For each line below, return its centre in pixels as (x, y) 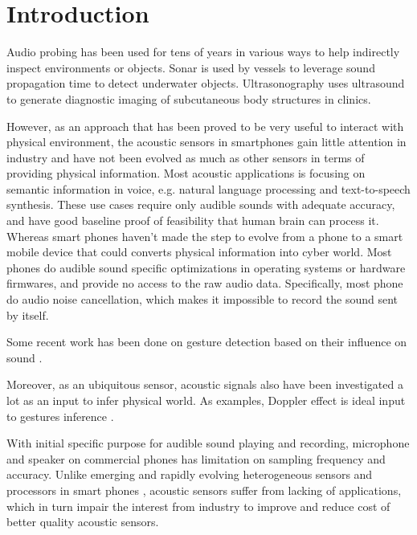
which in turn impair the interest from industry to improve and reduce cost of (198, 506)
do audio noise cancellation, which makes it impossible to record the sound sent (202, 299)
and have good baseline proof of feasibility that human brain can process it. (193, 221)
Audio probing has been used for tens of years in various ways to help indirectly (203, 52)
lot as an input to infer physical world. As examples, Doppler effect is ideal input (206, 400)
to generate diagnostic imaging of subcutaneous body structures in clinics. (189, 98)
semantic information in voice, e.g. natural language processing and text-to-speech (208, 188)
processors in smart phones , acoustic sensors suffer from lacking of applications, (204, 490)
